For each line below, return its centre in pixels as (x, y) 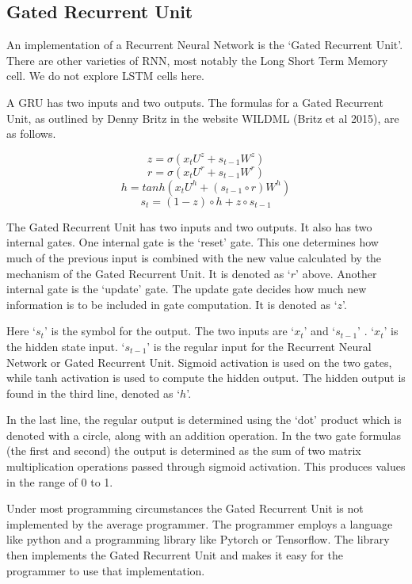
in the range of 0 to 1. (60, 481)
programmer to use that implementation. (106, 570)
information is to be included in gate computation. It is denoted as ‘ (172, 304)
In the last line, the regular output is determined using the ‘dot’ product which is (204, 420)
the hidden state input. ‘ (66, 346)
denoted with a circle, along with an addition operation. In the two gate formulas (204, 435)
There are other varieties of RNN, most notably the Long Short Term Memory (197, 60)
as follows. (31, 134)
